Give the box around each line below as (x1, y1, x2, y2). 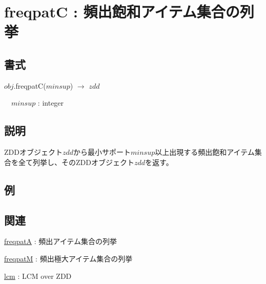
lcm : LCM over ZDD (4, 270, 72, 281)
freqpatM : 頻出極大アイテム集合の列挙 (4, 253, 133, 263)
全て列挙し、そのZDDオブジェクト (18, 156, 134, 167)
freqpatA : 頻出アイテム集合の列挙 (4, 236, 117, 247)
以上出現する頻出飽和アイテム (155, 147, 255, 157)
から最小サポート (73, 147, 131, 157)
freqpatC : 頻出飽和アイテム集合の (4, 1, 240, 22)
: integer (37, 97, 64, 108)
